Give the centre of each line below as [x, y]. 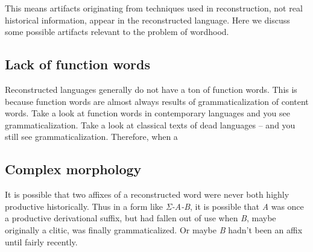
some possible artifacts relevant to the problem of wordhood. [117, 32]
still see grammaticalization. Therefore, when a [91, 137]
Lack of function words [77, 64]
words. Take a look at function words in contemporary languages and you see [147, 113]
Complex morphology [73, 169]
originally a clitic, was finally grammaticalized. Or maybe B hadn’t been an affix [154, 229]
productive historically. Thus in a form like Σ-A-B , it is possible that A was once [154, 206]
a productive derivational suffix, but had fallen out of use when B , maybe [141, 218]
